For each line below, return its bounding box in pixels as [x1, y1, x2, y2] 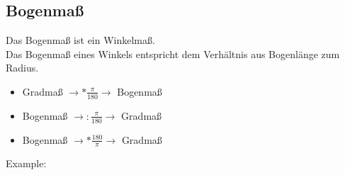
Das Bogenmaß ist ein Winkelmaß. [6, 33, 155, 47]
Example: [6, 156, 47, 171]
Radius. [6, 60, 39, 75]
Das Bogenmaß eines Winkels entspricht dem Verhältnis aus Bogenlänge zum [6, 46, 340, 61]
